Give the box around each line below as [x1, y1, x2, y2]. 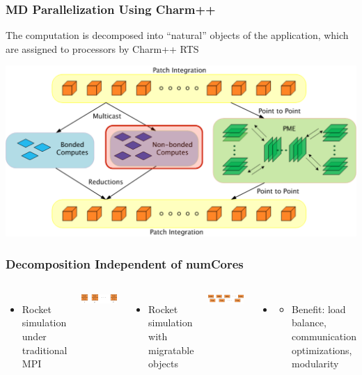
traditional [22, 342, 68, 357]
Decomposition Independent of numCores [6, 255, 244, 272]
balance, [292, 315, 326, 330]
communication [292, 329, 356, 343]
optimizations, [292, 342, 352, 357]
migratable [148, 342, 194, 357]
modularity [292, 356, 339, 371]
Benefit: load [292, 301, 346, 316]
